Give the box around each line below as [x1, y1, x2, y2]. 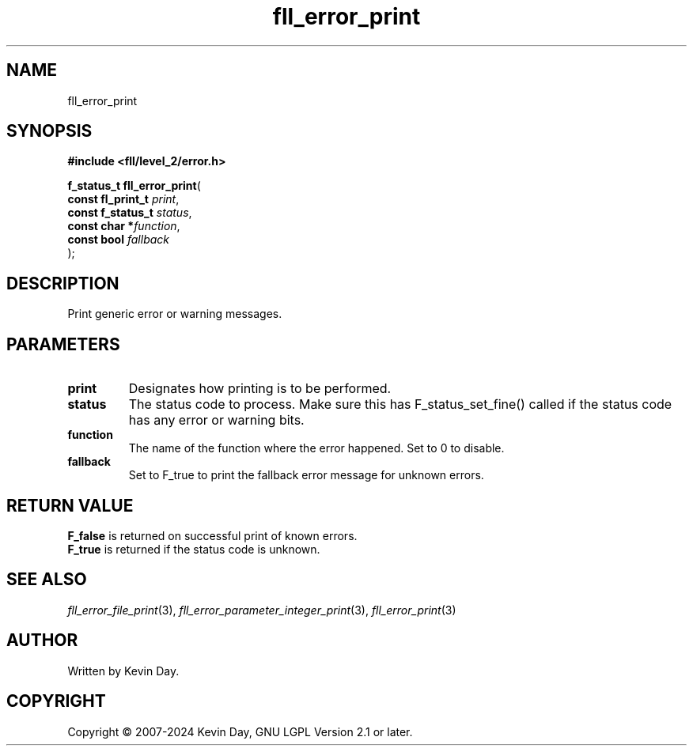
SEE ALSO [6, 569, 87, 590]
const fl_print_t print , [67, 192, 180, 206]
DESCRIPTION [6, 273, 119, 293]
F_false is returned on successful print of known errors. [67, 528, 358, 542]
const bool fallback [67, 232, 170, 247]
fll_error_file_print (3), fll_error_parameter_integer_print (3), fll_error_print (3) [67, 603, 456, 617]
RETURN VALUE [6, 495, 134, 516]
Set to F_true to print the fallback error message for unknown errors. [128, 468, 484, 482]
